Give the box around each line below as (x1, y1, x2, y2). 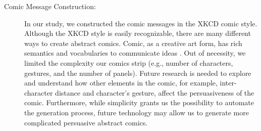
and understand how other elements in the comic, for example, (24, 77, 218, 88)
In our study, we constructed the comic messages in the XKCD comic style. (24, 18, 257, 28)
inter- (220, 77, 237, 88)
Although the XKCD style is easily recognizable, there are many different (24, 28, 251, 38)
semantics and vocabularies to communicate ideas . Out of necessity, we (24, 48, 246, 58)
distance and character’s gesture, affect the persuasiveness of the (55, 87, 254, 98)
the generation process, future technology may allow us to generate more (24, 107, 249, 117)
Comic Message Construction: (4, 1, 96, 11)
